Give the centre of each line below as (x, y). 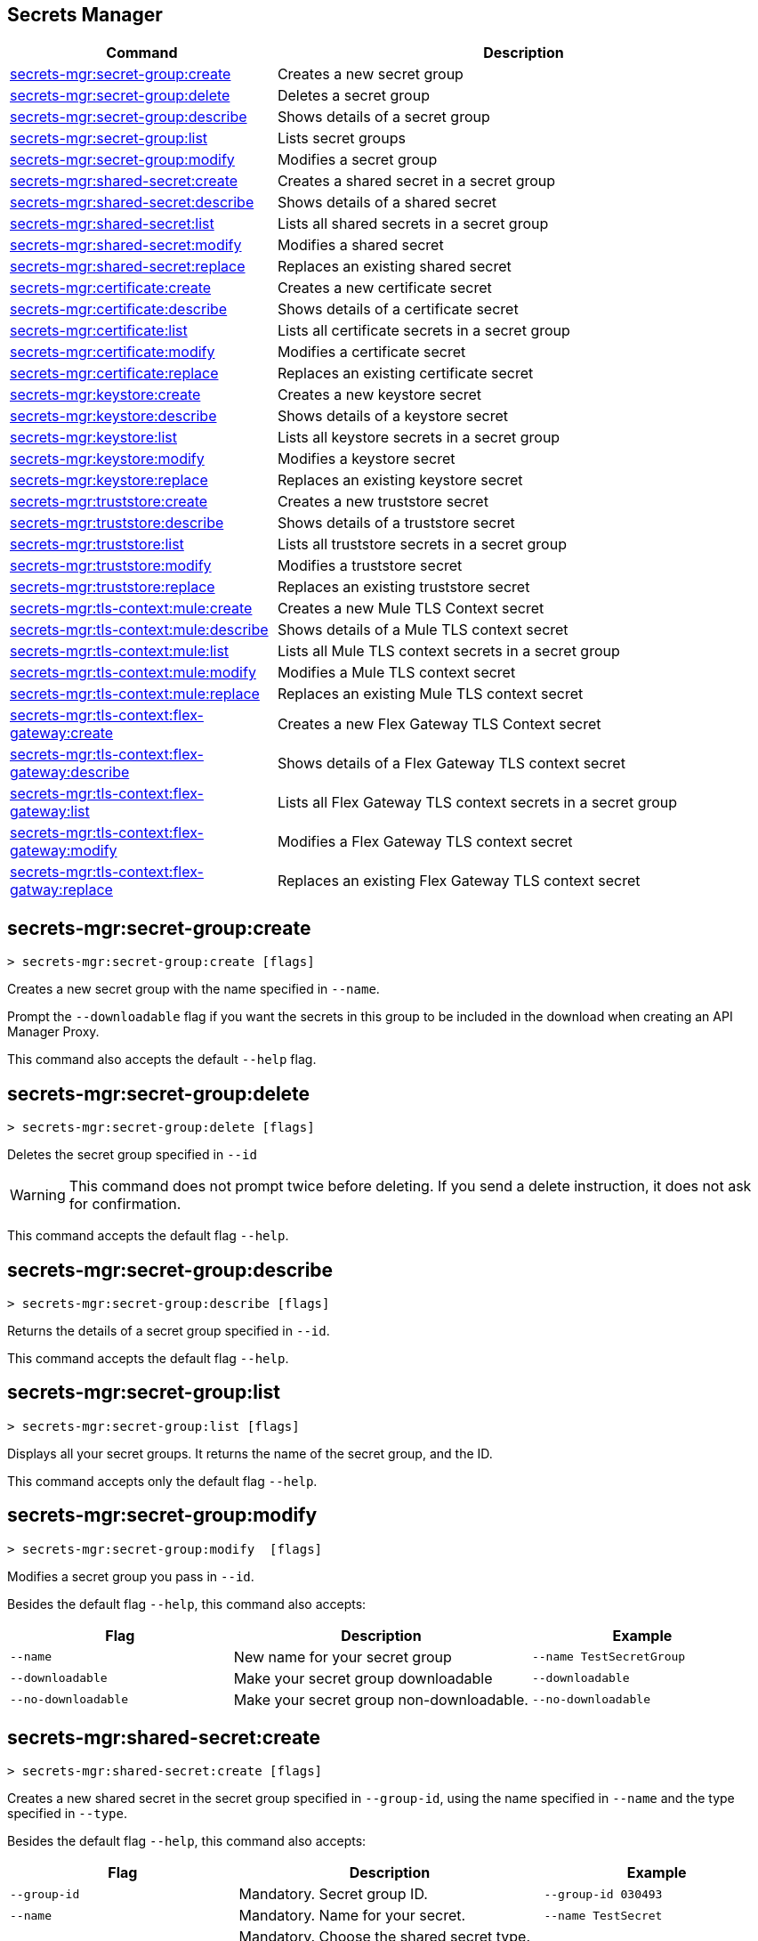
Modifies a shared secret (360, 245)
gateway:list (50, 812)
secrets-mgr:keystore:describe (113, 416)
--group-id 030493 (603, 1894)
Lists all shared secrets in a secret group (413, 224)
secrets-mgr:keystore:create (105, 395)
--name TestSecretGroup (609, 1657)
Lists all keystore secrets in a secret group (419, 438)
